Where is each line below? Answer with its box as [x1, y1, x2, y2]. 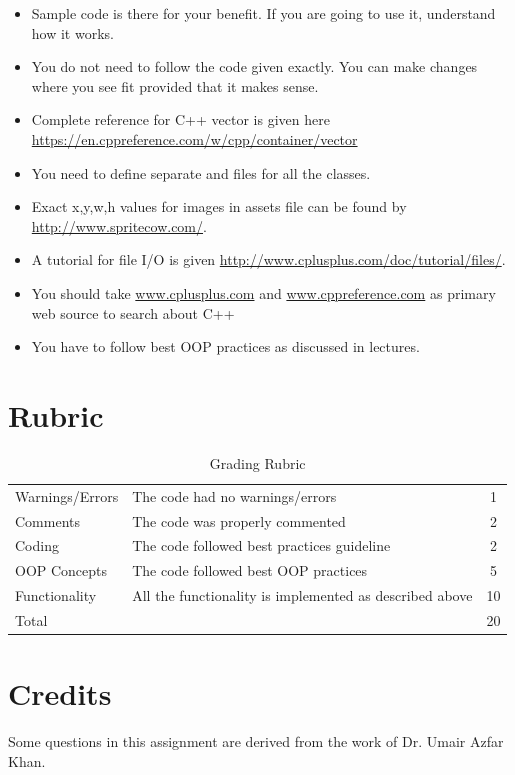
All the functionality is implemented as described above [132, 585, 473, 606]
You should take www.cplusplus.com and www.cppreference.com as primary [31, 282, 496, 303]
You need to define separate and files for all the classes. [31, 162, 371, 183]
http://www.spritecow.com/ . [31, 215, 207, 236]
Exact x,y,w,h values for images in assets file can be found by [31, 196, 407, 217]
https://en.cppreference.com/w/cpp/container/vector [31, 128, 358, 149]
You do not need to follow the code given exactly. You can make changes [31, 56, 478, 77]
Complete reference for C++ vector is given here [31, 109, 330, 130]
